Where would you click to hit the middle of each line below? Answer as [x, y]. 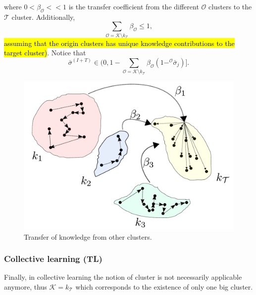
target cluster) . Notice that [45, 53]
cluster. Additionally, [43, 17]
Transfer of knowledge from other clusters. [88, 236]
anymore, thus [26, 287]
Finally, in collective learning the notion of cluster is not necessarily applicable [123, 277]
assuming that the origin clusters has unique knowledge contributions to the [119, 43]
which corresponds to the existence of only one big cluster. [164, 287]
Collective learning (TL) [53, 259]
